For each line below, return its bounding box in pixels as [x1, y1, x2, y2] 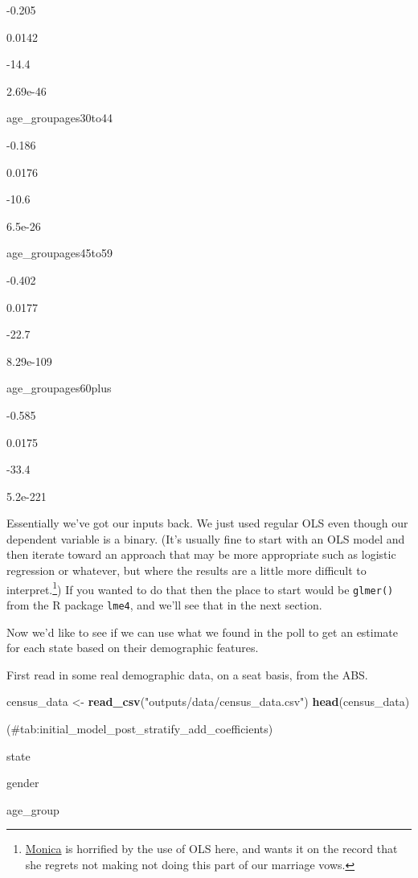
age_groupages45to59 [6, 244, 113, 261]
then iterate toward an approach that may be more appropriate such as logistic [6, 546, 396, 563]
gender [6, 774, 39, 791]
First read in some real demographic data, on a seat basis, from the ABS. [6, 666, 368, 683]
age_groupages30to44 [6, 109, 113, 126]
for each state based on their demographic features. [6, 639, 259, 656]
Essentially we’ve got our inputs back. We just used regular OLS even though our [6, 515, 408, 531]
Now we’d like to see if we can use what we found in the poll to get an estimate [6, 623, 399, 640]
